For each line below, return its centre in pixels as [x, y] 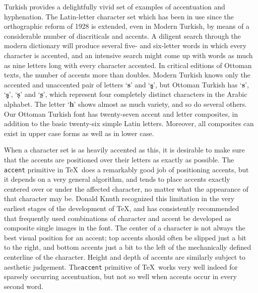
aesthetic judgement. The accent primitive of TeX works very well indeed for [121, 266]
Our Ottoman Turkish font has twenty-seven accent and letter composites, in [121, 113]
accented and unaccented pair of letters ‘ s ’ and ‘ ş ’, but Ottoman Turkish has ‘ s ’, [127, 84]
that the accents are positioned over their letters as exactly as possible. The [119, 159]
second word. [24, 286]
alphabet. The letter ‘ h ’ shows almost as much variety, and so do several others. [126, 104]
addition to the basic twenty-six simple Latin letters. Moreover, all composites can [129, 123]
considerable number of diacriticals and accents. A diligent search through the [123, 36]
